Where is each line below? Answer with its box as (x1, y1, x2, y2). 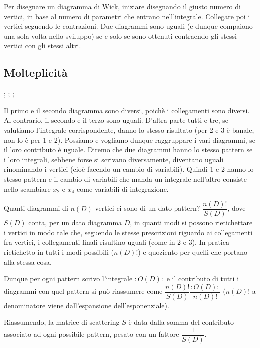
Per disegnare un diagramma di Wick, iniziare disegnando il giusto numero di (4, 1, 241, 11)
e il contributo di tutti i (166, 273, 239, 284)
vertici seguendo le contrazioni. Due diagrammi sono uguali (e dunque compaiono (4, 21, 253, 31)
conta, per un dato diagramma (28, 217, 122, 228)
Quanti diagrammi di (4, 203, 68, 213)
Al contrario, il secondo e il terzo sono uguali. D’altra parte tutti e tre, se (4, 115, 229, 125)
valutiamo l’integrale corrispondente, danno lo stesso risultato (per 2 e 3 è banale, (4, 124, 254, 135)
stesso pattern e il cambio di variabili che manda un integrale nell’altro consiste (4, 173, 247, 184)
